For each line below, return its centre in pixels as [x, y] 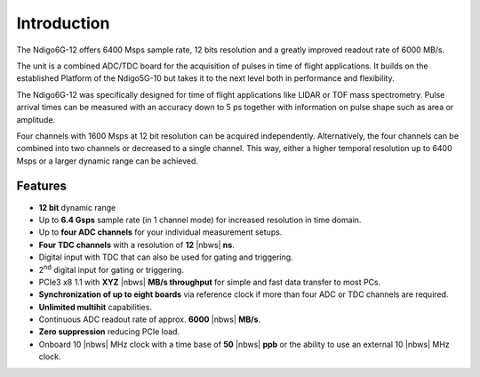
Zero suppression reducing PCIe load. [109, 332]
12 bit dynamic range [77, 207]
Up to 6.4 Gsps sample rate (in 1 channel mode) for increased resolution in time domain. [200, 220]
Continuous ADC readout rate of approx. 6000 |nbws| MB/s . [150, 319]
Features [41, 186]
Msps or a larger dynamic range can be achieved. [108, 161]
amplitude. [36, 119]
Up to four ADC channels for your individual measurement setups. [160, 232]
